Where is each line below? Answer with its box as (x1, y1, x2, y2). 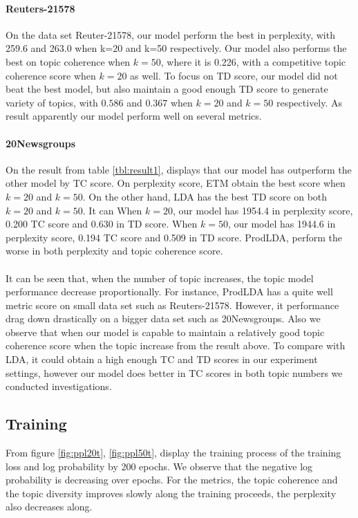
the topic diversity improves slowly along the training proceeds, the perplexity (6, 485, 337, 500)
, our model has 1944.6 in (227, 216, 336, 231)
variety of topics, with (6, 95, 98, 109)
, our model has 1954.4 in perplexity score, (172, 203, 353, 217)
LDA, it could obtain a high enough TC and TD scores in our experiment (6, 352, 318, 367)
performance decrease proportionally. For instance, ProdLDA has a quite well (6, 284, 333, 299)
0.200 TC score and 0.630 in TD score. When (6, 216, 198, 231)
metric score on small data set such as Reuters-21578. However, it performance (6, 297, 339, 312)
